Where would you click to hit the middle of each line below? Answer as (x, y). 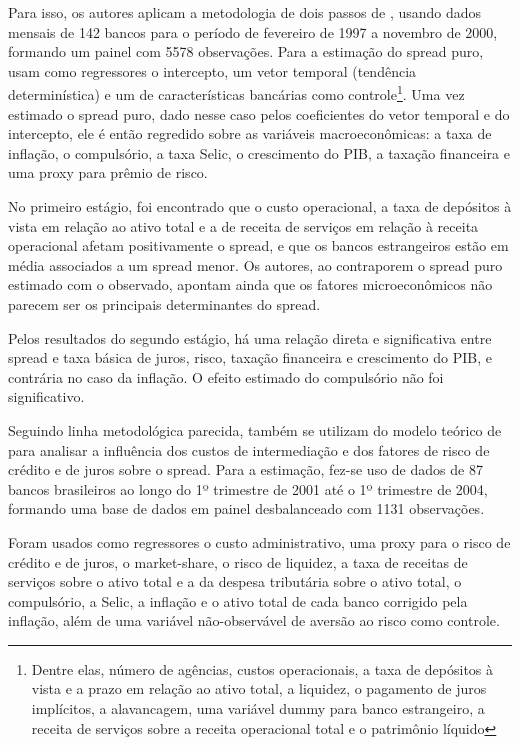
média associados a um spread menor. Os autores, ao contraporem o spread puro (255, 264)
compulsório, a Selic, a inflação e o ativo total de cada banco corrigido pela (238, 600)
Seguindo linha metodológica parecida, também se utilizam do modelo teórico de (255, 429)
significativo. (46, 396)
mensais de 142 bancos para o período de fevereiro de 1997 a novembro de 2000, (253, 31)
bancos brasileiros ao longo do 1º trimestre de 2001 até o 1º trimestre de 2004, (248, 488)
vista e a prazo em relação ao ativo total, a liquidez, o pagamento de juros (259, 688)
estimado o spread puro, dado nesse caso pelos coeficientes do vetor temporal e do (259, 113)
